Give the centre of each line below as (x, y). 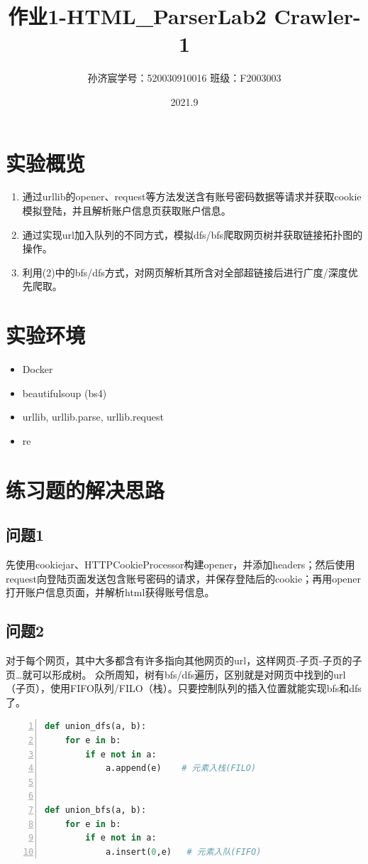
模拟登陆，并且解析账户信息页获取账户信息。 (127, 211)
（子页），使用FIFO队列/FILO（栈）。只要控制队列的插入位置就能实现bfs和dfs (184, 688)
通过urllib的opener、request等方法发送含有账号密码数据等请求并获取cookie (192, 196)
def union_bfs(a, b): (96, 810)
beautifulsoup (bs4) (65, 393)
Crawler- (317, 16)
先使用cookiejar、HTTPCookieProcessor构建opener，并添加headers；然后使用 (180, 565)
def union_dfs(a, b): (96, 727)
